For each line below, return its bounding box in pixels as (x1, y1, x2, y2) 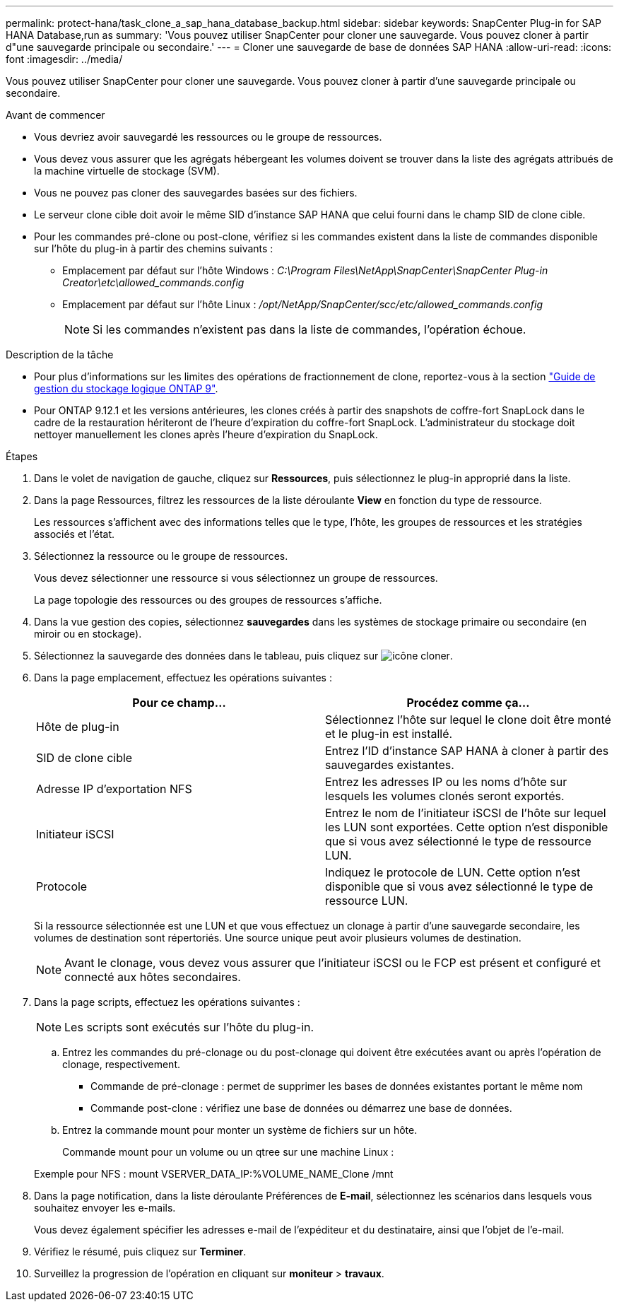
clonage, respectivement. (62, 1058, 180, 1070)
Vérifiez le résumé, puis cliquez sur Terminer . (34, 1246, 247, 1258)
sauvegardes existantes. (325, 758, 454, 772)
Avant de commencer (6, 109, 105, 121)
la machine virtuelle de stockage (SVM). (34, 165, 220, 177)
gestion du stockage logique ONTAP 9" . (34, 382, 218, 394)
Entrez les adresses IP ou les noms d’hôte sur (325, 775, 567, 789)
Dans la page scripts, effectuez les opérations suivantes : (34, 996, 300, 1008)
